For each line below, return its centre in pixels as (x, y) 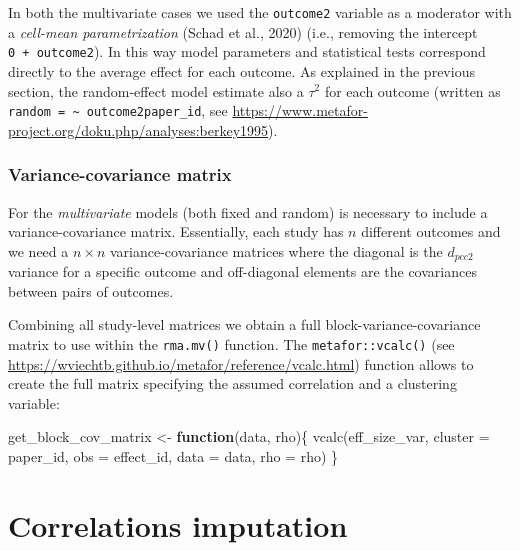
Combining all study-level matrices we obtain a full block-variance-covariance (244, 324)
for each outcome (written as (412, 90)
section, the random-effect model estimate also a (156, 90)
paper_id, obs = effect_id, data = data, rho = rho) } (173, 456)
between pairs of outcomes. (91, 290)
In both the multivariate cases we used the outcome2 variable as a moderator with (260, 12)
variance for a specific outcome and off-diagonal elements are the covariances (242, 271)
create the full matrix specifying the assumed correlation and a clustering (232, 383)
